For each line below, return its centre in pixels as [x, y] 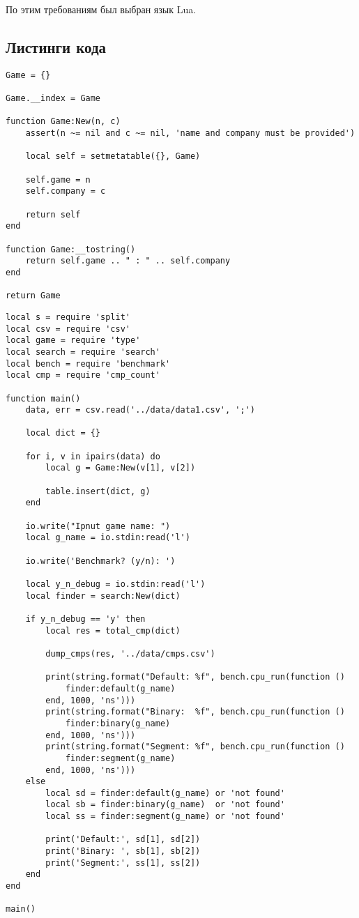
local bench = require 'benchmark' [88, 364]
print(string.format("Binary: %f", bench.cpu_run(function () [195, 712]
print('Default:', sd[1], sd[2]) [123, 840]
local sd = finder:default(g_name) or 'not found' [165, 793]
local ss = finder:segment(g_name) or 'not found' [165, 817]
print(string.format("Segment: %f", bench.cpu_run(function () [195, 747]
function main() [43, 398]
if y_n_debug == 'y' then [85, 619]
